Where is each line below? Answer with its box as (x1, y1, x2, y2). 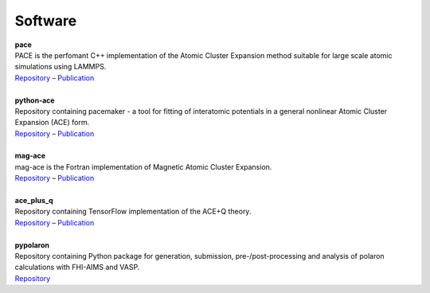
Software (14, 12, 77, 29)
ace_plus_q (14, 196, 53, 205)
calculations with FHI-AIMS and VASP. (14, 263, 140, 272)
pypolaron (14, 240, 49, 250)
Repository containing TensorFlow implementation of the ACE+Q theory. (14, 207, 252, 217)
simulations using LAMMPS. (14, 62, 107, 72)
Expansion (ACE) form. (14, 118, 90, 127)
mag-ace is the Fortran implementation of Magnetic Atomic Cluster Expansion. (14, 162, 272, 171)
